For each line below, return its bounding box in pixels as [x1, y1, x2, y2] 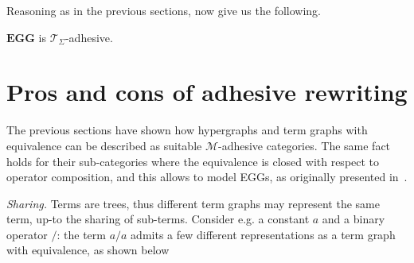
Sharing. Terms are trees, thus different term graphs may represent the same [6, 195, 380, 211]
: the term [57, 226, 106, 242]
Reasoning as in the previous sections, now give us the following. [6, 2, 322, 18]
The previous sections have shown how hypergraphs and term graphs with [6, 122, 368, 138]
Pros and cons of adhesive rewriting [6, 75, 408, 108]
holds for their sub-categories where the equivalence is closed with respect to [6, 153, 380, 169]
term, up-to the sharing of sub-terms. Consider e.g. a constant [6, 211, 310, 227]
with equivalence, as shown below [6, 242, 170, 258]
